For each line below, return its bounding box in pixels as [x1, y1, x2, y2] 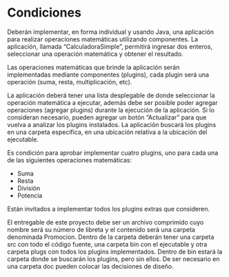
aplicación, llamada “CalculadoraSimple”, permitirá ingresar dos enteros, [7, 42, 212, 50]
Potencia [17, 191, 43, 200]
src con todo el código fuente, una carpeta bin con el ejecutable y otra [7, 240, 208, 248]
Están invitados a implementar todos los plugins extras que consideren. [7, 204, 210, 213]
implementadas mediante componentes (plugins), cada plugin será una [7, 70, 209, 79]
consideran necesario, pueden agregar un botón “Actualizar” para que [7, 113, 207, 122]
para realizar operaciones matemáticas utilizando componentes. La [7, 35, 199, 43]
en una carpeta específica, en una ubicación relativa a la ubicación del [7, 128, 208, 136]
